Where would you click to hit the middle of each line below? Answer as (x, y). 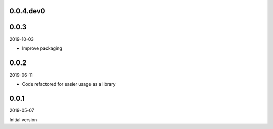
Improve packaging (42, 48)
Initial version (23, 120)
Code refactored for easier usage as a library (69, 84)
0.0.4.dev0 (27, 11)
